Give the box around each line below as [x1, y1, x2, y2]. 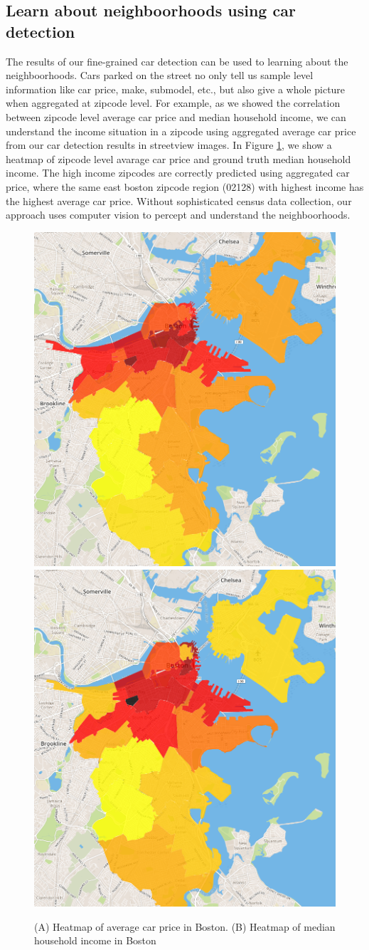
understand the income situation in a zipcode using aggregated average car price [6, 123, 356, 138]
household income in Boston [34, 933, 156, 948]
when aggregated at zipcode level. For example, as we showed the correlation [6, 95, 341, 110]
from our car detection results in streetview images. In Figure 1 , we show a [6, 137, 332, 152]
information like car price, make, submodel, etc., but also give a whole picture [6, 81, 346, 96]
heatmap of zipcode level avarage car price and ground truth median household [6, 151, 351, 166]
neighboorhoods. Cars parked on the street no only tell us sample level [6, 68, 314, 83]
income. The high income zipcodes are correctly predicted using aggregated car [6, 165, 350, 180]
